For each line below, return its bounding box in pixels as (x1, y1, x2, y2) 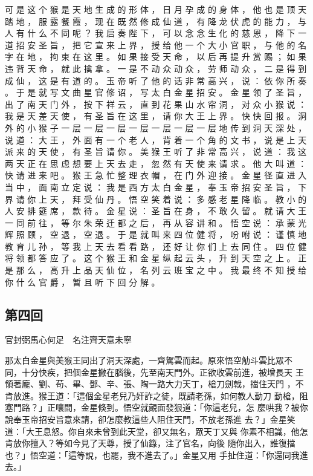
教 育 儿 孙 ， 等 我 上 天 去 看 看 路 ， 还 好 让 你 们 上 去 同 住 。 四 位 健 (5, 240, 307, 252)
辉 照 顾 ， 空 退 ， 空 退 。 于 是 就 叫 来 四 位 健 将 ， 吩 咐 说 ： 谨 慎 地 (5, 228, 307, 241)
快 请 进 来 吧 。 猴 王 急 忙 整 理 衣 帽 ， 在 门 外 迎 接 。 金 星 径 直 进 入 (5, 169, 307, 181)
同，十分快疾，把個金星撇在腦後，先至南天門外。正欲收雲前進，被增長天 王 (5, 365, 304, 378)
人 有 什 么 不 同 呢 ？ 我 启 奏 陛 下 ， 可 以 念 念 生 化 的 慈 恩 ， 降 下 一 (5, 27, 307, 39)
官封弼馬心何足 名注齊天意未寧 (5, 333, 132, 346)
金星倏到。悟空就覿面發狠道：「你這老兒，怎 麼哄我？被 (80, 401, 300, 414)
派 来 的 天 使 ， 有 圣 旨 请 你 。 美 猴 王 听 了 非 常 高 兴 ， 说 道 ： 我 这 (5, 145, 307, 158)
